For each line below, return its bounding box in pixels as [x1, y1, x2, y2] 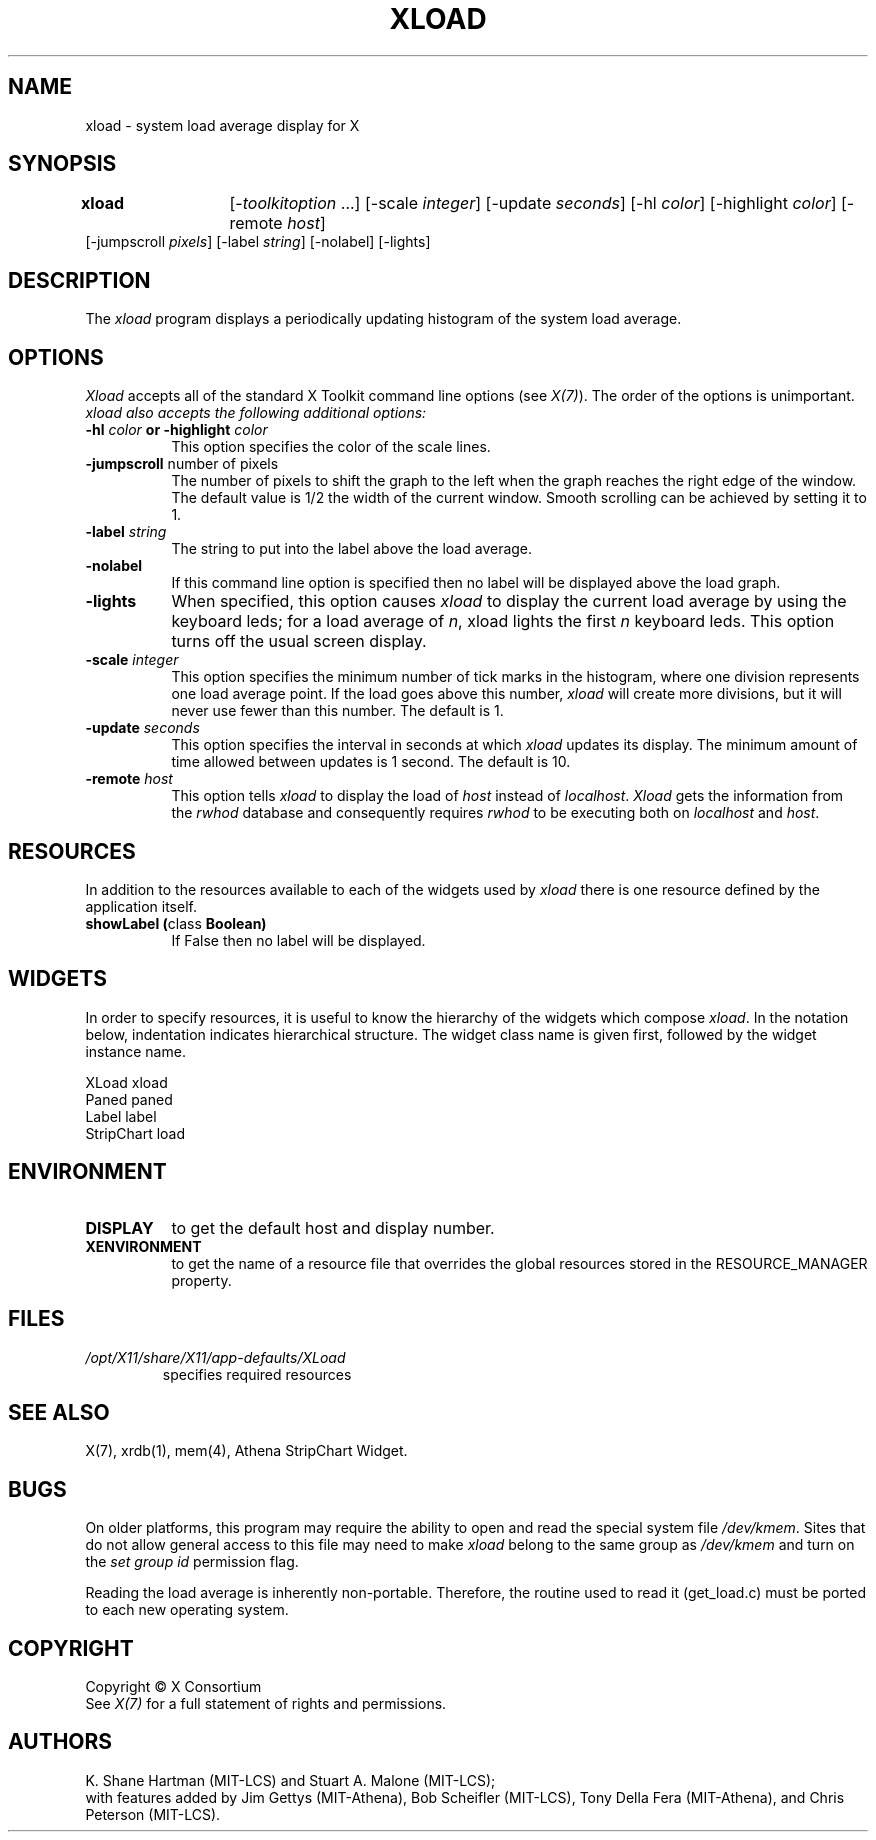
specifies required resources [162, 1365, 352, 1383]
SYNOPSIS [8, 151, 117, 177]
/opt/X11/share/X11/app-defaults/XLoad [85, 1348, 346, 1366]
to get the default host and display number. [171, 1217, 495, 1238]
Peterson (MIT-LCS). [85, 1805, 221, 1823]
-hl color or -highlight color [85, 421, 268, 439]
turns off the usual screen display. [171, 631, 427, 652]
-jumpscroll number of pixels [85, 455, 279, 473]
